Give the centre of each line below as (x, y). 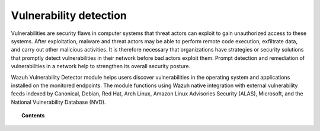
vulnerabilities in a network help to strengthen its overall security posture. (101, 66)
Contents (33, 116)
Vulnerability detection (69, 15)
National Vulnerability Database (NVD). (58, 102)
